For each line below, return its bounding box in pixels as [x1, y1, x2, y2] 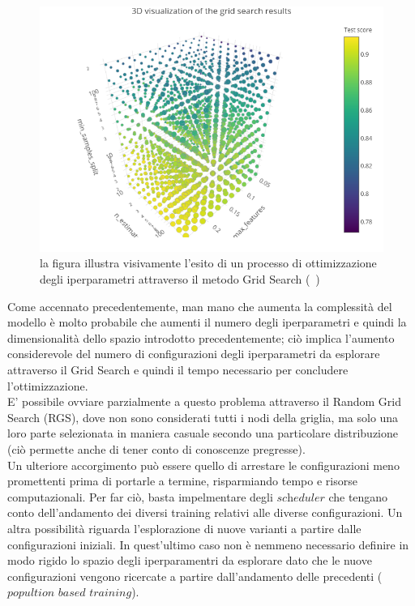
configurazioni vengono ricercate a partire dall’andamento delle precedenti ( [7, 567, 383, 584]
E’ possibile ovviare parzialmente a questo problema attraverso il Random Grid [7, 393, 401, 410]
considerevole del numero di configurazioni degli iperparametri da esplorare [7, 345, 380, 362]
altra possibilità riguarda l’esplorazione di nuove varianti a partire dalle [7, 519, 362, 536]
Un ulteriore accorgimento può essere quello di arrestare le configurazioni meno [7, 456, 400, 473]
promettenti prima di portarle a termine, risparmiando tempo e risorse [7, 472, 357, 489]
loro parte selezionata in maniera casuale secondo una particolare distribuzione [7, 425, 398, 442]
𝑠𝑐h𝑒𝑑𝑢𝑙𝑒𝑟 [276, 492, 325, 504]
